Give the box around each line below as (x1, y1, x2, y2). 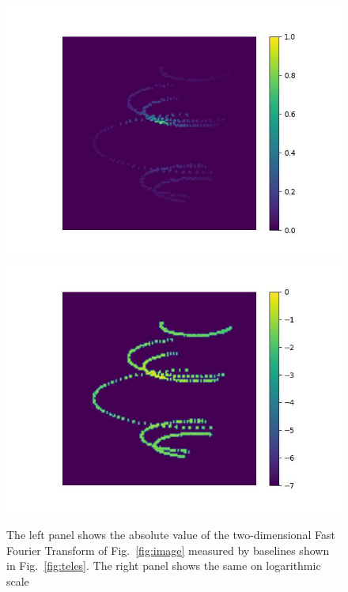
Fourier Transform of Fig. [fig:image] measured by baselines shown (6, 541, 330, 558)
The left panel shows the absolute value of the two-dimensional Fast (6, 526, 335, 543)
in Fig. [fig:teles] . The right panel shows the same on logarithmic (6, 557, 321, 574)
